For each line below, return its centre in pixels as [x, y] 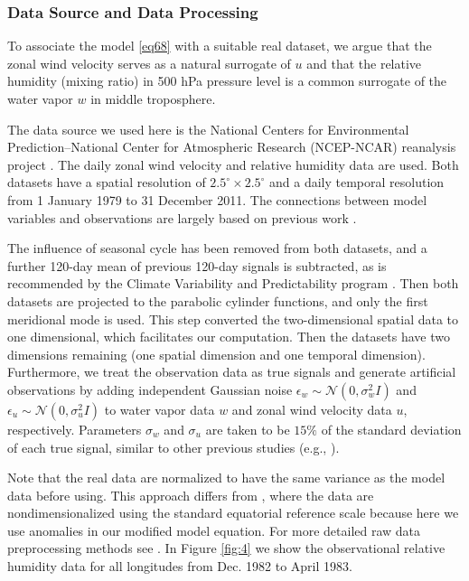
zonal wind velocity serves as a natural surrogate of [149, 63]
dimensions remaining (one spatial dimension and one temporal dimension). [216, 354]
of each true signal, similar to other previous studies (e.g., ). [174, 447]
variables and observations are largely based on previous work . [182, 217]
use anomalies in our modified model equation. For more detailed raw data [214, 530]
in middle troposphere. [153, 98]
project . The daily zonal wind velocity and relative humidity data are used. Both [233, 164]
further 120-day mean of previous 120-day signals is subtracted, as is [197, 265]
